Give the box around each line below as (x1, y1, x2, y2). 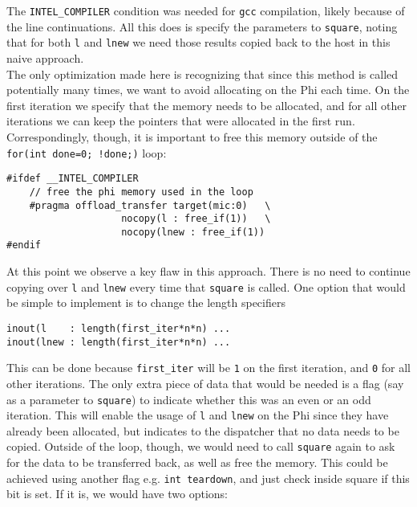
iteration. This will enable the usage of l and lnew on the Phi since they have (6, 407, 389, 423)
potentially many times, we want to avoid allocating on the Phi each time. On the (6, 81, 410, 98)
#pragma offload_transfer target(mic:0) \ (29, 199, 271, 211)
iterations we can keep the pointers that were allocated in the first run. (6, 112, 355, 129)
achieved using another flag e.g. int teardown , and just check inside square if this (6, 469, 410, 486)
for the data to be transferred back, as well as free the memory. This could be (6, 454, 388, 471)
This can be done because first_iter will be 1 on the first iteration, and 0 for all (6, 359, 411, 376)
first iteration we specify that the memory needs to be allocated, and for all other (6, 96, 407, 113)
